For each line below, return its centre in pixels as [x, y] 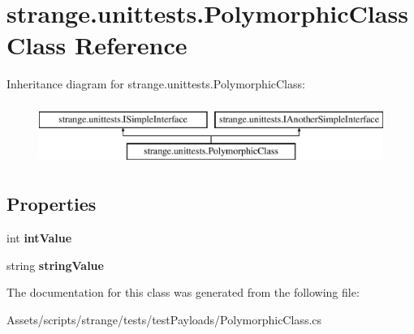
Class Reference [97, 45]
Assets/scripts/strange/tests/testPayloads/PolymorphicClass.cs [164, 320]
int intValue [39, 238]
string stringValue [55, 265]
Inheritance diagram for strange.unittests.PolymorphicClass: [156, 84]
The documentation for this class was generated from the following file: [183, 292]
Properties [52, 204]
